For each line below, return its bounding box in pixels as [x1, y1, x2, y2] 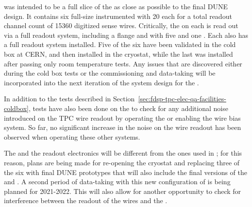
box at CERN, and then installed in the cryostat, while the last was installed [4, 48, 233, 59]
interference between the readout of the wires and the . [4, 195, 168, 206]
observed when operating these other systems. [4, 131, 140, 142]
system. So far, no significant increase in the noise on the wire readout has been [4, 122, 241, 132]
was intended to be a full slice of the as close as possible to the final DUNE [4, 1, 228, 11]
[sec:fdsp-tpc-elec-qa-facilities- [138, 94, 226, 104]
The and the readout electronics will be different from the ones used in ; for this [4, 148, 242, 158]
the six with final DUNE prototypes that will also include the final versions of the [4, 167, 247, 177]
